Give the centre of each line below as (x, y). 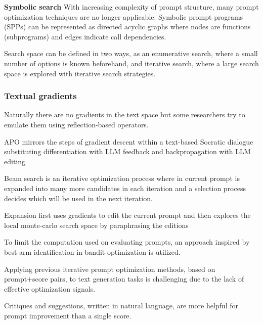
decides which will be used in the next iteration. (78, 198)
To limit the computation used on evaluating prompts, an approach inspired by (127, 242)
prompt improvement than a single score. (68, 315)
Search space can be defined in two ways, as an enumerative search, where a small (131, 53)
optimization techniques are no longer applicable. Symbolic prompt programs (124, 16)
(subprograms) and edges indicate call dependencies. (85, 36)
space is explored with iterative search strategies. (80, 73)
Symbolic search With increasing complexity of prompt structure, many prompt (131, 7)
